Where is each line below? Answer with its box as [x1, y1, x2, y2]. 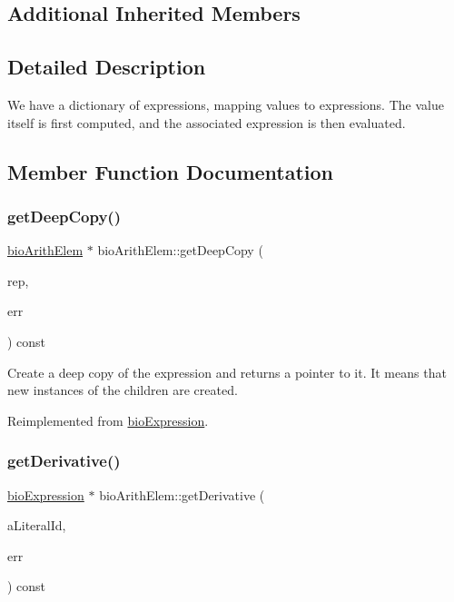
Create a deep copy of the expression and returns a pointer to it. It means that [7, 362, 447, 381]
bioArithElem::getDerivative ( [99, 485, 265, 504]
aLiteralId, [7, 516, 66, 535]
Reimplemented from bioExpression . [7, 410, 209, 429]
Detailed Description [7, 53, 206, 81]
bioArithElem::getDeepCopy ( [97, 241, 263, 260]
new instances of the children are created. [7, 380, 238, 400]
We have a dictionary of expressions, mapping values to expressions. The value [7, 94, 444, 113]
